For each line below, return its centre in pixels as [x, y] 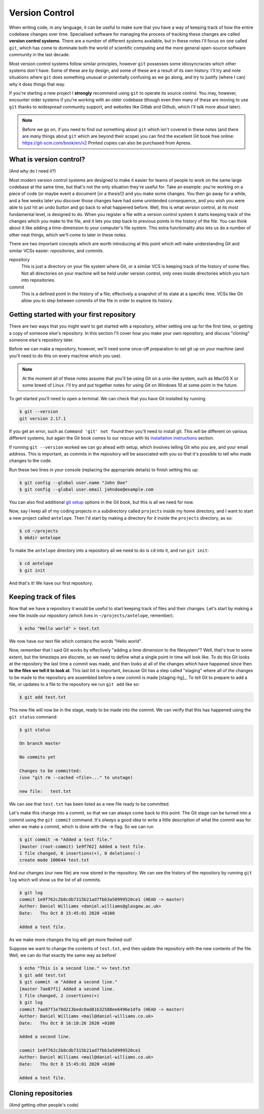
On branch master [40, 743]
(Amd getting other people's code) [44, 1105]
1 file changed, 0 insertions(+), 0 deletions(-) [80, 853]
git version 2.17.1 [43, 418]
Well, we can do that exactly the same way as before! [63, 955]
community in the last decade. [40, 55]
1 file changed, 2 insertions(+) [59, 995]
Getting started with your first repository [72, 315]
